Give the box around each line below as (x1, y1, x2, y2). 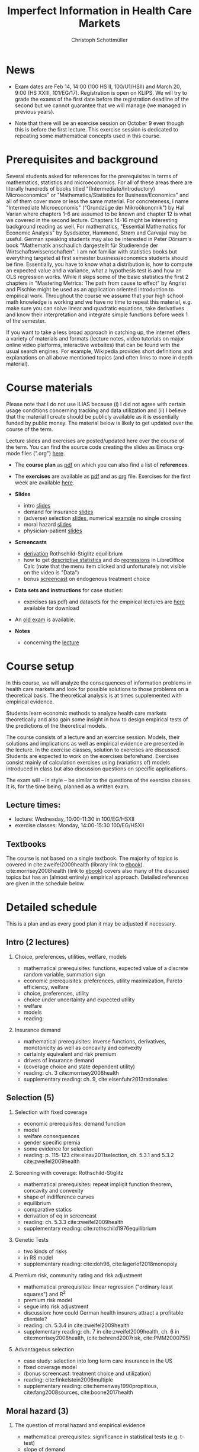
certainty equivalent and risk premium (23, 1050, 117, 1058)
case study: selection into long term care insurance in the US (23, 1357, 173, 1364)
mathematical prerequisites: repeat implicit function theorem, (23, 1180, 173, 1188)
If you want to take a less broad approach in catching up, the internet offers (6, 329, 191, 336)
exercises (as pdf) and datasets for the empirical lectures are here (23, 598, 185, 605)
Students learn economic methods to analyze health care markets (6, 709, 167, 717)
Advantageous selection (14, 1346, 75, 1353)
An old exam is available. (14, 616, 76, 623)
